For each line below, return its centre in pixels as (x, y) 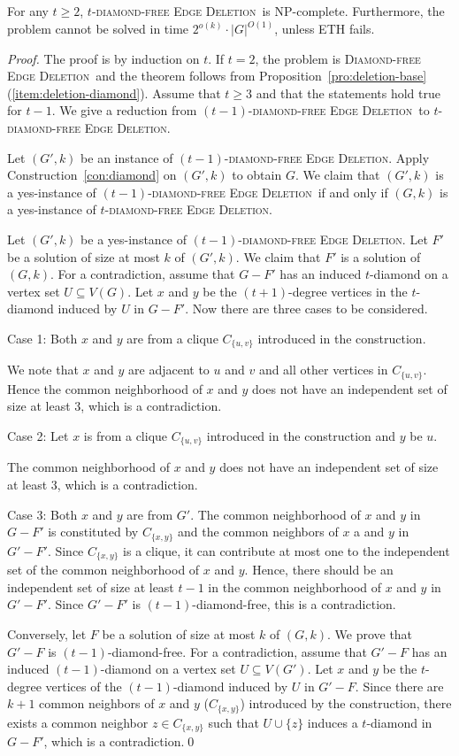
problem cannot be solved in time (98, 29)
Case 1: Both (42, 338)
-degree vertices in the (348, 291)
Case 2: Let (38, 436)
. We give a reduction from (124, 110)
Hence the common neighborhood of (105, 388)
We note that (43, 370)
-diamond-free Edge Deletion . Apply (327, 157)
